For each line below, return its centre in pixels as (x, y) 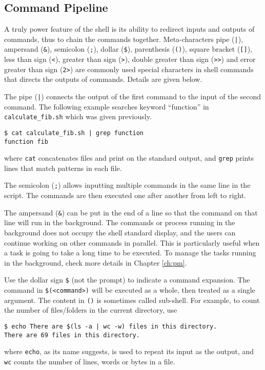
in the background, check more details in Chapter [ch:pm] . (96, 262)
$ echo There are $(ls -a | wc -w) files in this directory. (111, 326)
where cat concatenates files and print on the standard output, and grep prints (129, 158)
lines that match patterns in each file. (63, 168)
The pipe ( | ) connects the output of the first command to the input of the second (132, 96)
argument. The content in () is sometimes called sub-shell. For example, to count (132, 300)
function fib (26, 142)
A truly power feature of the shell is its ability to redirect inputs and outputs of (129, 29)
